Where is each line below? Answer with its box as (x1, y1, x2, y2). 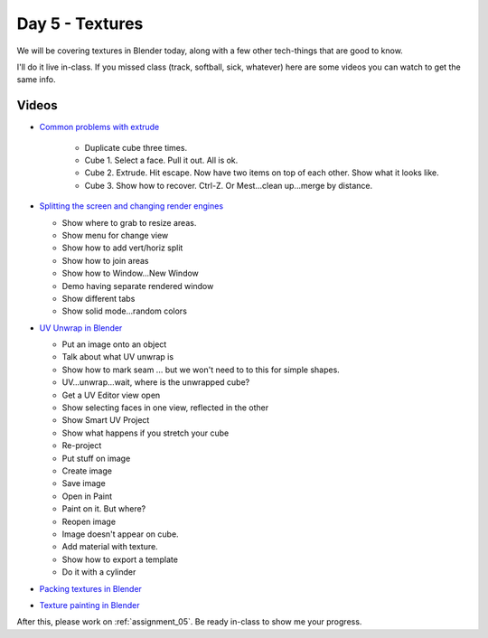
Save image (61, 478, 106, 489)
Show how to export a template (61, 554, 178, 565)
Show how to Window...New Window (61, 267, 199, 279)
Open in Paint (61, 491, 113, 502)
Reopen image (61, 516, 117, 527)
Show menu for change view (61, 230, 169, 240)
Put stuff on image (61, 453, 131, 464)
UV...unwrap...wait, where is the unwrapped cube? (61, 377, 250, 388)
